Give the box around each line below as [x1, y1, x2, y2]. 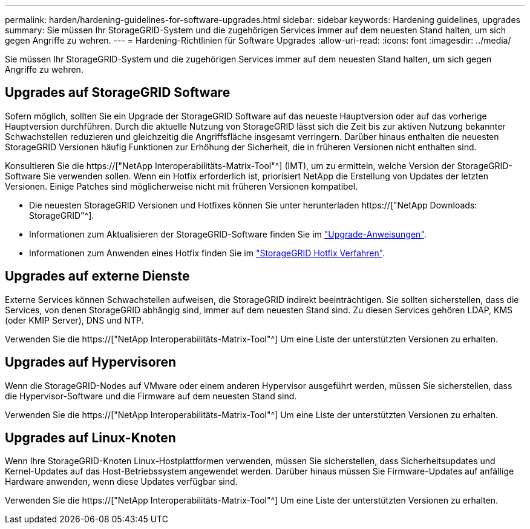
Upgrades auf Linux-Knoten [5, 430, 176, 445]
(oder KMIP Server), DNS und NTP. [5, 314, 144, 325]
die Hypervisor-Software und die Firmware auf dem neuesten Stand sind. [5, 390, 297, 401]
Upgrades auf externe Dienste [5, 268, 190, 284]
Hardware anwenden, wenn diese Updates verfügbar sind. [5, 476, 238, 487]
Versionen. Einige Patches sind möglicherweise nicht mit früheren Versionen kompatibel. [5, 181, 358, 191]
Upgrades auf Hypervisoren [5, 354, 177, 370]
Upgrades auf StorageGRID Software [5, 85, 231, 101]
